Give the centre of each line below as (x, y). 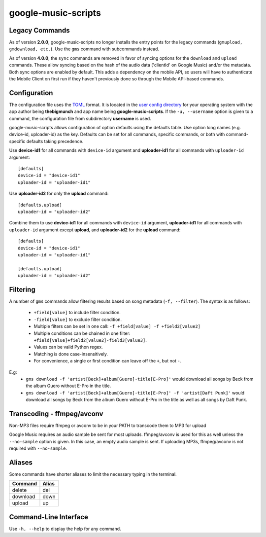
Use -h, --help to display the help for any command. (65, 529)
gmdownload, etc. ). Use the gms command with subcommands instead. (84, 49)
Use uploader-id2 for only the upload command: (59, 194)
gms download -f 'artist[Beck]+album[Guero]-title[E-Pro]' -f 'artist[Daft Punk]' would (135, 393)
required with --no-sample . (38, 448)
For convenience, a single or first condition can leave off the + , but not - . (108, 361)
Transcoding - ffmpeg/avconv (56, 413)
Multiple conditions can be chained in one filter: (82, 333)
